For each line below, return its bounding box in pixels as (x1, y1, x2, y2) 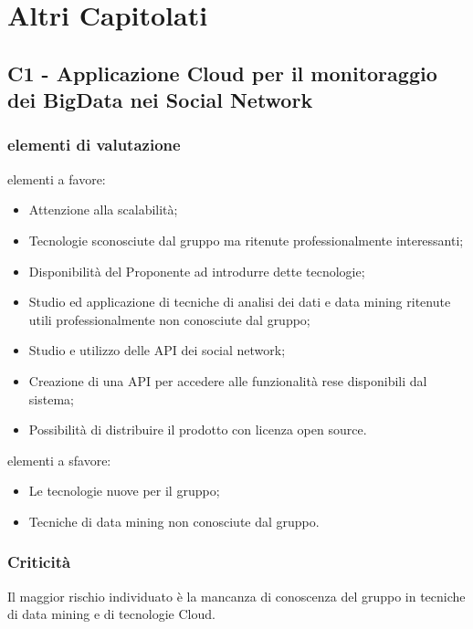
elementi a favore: (7, 169, 106, 188)
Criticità (7, 550, 71, 573)
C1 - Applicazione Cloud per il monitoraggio (7, 58, 437, 87)
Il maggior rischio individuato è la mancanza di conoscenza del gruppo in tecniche (7, 586, 466, 605)
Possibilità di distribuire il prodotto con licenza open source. (28, 420, 367, 439)
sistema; (28, 389, 74, 408)
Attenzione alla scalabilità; (28, 200, 178, 219)
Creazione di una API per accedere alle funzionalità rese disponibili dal (28, 371, 427, 390)
